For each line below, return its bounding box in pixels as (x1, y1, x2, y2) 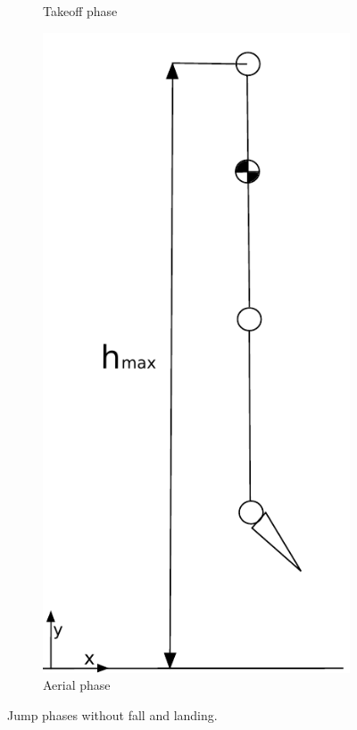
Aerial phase (43, 676, 111, 694)
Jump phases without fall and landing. (7, 706, 218, 725)
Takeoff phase (43, 2, 118, 20)
